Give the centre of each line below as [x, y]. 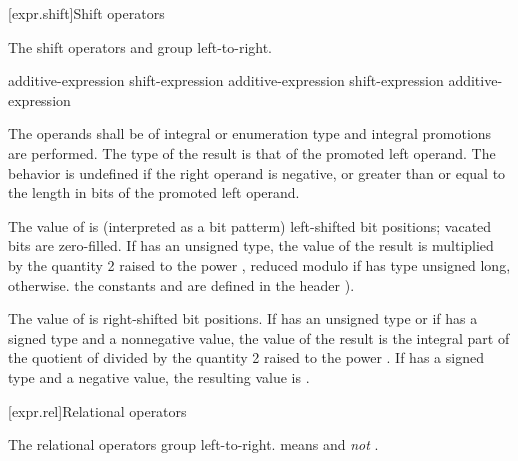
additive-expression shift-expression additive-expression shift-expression [226, 80]
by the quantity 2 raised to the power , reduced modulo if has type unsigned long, [259, 264]
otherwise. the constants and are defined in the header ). [181, 284]
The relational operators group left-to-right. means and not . [193, 444]
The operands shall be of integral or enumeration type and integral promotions [250, 133]
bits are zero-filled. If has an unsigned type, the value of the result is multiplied [251, 245]
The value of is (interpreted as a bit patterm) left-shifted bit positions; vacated [250, 225]
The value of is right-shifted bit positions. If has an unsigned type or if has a [243, 318]
